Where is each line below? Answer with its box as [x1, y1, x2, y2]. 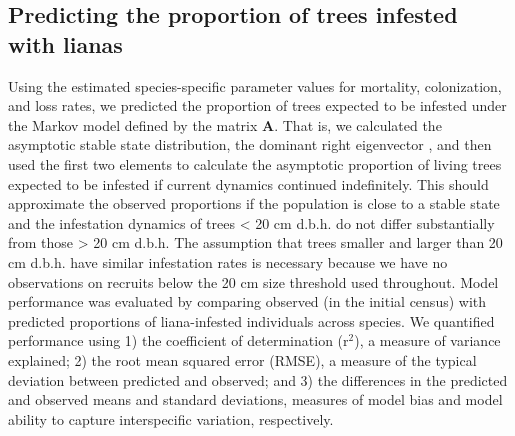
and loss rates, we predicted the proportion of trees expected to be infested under [8, 95, 507, 116]
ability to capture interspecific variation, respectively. [8, 408, 334, 429]
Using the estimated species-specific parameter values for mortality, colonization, [8, 75, 502, 96]
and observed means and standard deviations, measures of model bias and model [8, 389, 503, 410]
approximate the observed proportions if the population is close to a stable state [8, 193, 500, 214]
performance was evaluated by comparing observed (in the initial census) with [8, 291, 487, 312]
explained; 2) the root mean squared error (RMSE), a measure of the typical [8, 349, 477, 370]
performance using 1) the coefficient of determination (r [8, 330, 349, 351]
